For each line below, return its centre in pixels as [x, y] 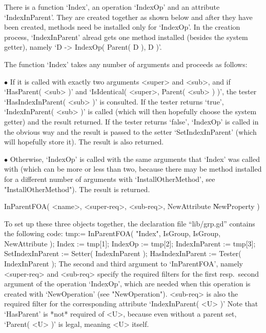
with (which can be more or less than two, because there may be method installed [133, 169]
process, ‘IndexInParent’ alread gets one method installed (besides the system [126, 37]
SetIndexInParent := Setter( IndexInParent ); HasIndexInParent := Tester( [123, 253]
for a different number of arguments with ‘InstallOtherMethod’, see [110, 179]
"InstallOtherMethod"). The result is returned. [77, 189]
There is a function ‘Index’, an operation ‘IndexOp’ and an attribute [112, 7]
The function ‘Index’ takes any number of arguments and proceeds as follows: [126, 64]
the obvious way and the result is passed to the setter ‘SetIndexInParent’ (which [130, 131]
